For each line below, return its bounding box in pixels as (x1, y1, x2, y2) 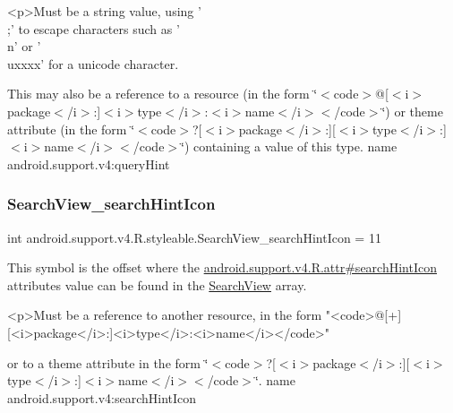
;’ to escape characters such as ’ (7, 19, 180, 38)
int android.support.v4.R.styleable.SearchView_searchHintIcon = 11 (7, 228, 381, 246)
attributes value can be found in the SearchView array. (7, 275, 307, 294)
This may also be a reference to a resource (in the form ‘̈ (7, 84, 318, 103)
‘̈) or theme (381, 101, 443, 120)
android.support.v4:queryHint (7, 154, 170, 173)
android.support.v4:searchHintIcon (7, 388, 197, 407)
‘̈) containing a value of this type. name (181, 137, 397, 156)
